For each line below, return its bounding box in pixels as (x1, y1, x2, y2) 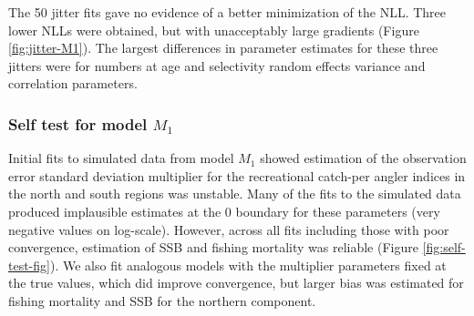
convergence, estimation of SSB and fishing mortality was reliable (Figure (8, 238, 418, 257)
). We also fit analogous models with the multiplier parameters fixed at (49, 255, 447, 274)
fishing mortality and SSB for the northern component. (8, 291, 316, 310)
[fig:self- (422, 238, 466, 257)
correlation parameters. (8, 74, 138, 93)
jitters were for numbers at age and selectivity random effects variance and (8, 56, 426, 75)
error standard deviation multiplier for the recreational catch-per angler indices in (8, 166, 466, 185)
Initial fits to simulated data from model (8, 148, 234, 168)
